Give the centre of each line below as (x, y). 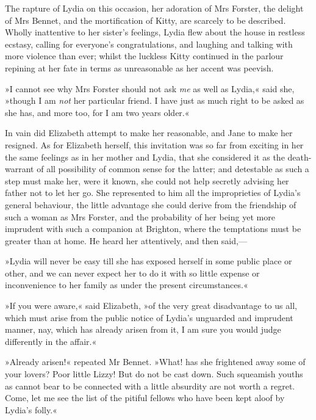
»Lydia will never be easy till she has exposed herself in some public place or (149, 261)
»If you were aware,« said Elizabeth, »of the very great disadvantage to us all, (151, 306)
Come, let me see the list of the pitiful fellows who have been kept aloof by (145, 398)
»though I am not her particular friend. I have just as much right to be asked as (155, 100)
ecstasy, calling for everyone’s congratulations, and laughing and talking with (149, 44)
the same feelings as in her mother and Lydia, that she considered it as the (145, 157)
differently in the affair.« (51, 341)
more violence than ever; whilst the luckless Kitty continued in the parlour (144, 56)
